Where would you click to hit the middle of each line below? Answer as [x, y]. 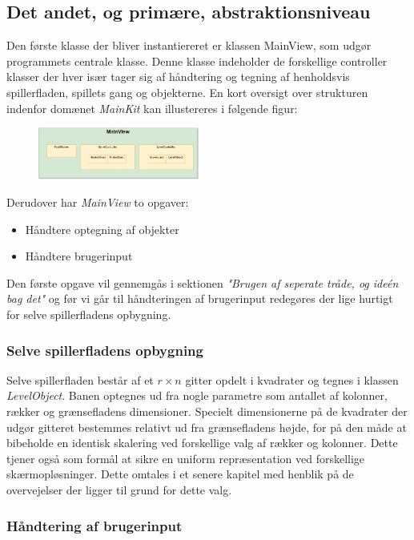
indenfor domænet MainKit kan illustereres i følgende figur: [152, 108]
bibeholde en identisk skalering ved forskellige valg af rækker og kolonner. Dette [202, 443]
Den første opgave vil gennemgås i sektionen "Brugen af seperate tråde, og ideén [203, 282]
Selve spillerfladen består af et [80, 379]
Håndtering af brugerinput [94, 525]
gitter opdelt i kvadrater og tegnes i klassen [292, 379]
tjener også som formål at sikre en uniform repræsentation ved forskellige [186, 458]
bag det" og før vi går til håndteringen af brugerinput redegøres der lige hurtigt [200, 298]
